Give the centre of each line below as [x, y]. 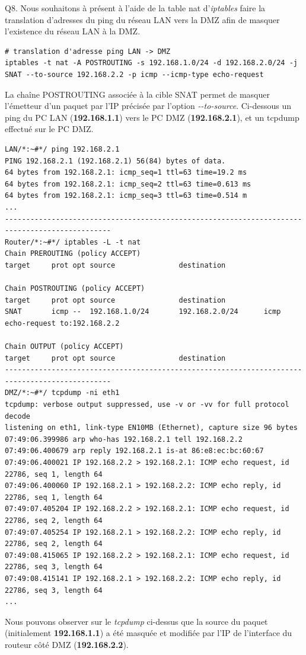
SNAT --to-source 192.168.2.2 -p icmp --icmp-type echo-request [134, 74]
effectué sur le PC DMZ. [49, 129]
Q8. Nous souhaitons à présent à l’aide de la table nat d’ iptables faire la [135, 8]
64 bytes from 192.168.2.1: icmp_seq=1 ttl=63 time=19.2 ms [126, 173]
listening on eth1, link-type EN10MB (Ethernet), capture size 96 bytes [151, 428]
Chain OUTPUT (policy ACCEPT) [64, 347]
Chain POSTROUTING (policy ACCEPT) [75, 289]
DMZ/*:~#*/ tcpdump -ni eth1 [62, 393]
